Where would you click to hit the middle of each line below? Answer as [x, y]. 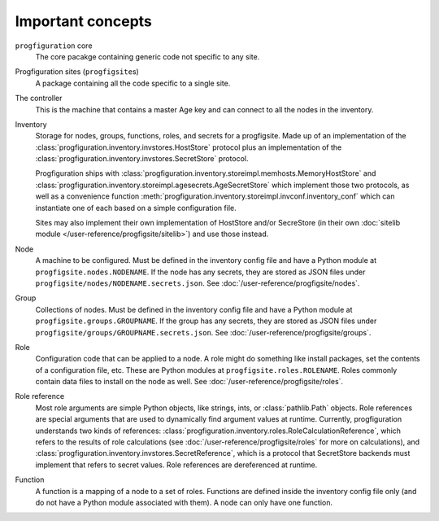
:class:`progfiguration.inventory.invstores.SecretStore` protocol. [142, 159]
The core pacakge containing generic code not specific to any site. [148, 56]
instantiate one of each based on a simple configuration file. [136, 208]
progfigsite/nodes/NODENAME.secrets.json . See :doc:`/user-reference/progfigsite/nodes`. [198, 283]
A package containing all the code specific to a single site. [133, 83]
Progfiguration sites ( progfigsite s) [77, 72]
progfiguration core [54, 46]
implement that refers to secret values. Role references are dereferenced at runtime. [176, 465]
